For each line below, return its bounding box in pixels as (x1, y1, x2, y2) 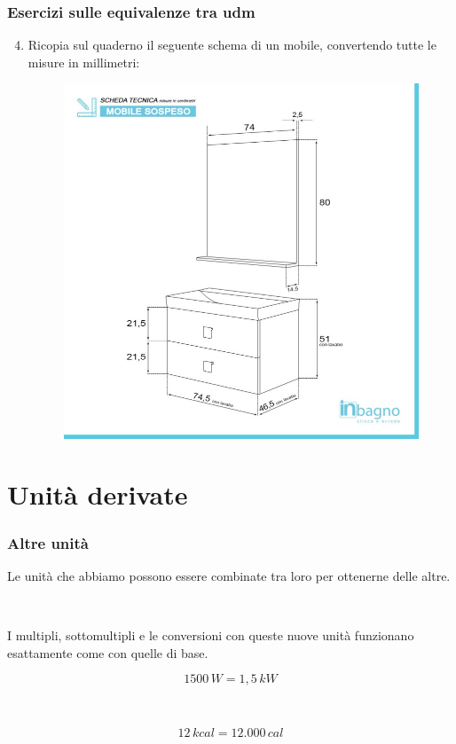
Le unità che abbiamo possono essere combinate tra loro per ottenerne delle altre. (7, 566, 451, 584)
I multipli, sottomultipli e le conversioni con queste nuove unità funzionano (7, 625, 414, 644)
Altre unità (7, 531, 89, 553)
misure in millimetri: (28, 52, 140, 71)
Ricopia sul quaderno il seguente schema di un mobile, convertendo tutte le (28, 35, 436, 54)
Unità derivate (7, 476, 188, 513)
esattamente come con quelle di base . (7, 643, 208, 662)
